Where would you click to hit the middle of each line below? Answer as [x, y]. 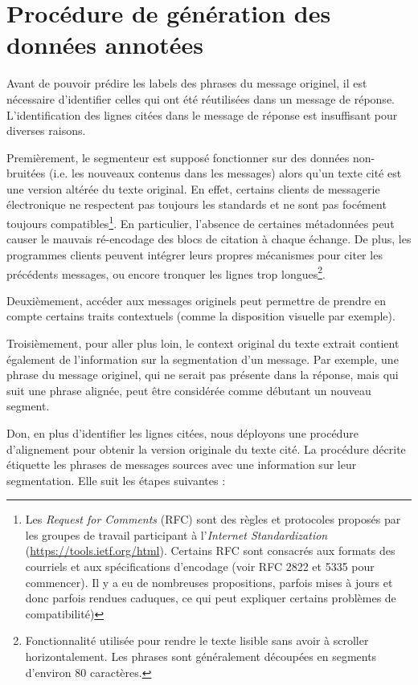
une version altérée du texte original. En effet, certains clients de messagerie [193, 188]
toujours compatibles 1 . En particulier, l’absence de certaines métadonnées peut [201, 222]
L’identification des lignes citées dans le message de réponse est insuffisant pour [202, 114]
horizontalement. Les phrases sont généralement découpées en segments [201, 656]
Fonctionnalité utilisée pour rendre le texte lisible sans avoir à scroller [197, 640]
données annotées [105, 45]
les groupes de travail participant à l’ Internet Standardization [176, 534]
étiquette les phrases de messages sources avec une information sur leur [182, 465]
